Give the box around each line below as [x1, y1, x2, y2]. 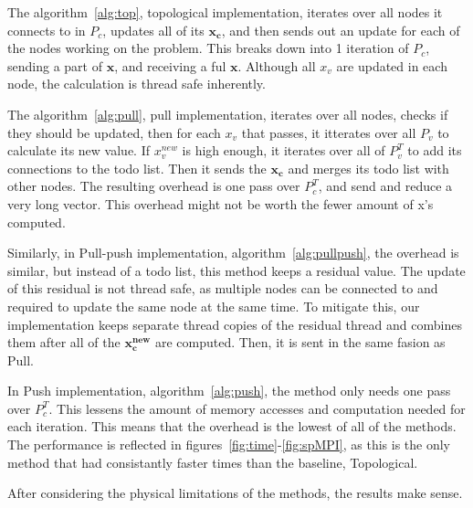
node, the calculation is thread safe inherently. [7, 74, 266, 93]
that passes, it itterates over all [241, 122, 416, 142]
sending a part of [7, 56, 102, 75]
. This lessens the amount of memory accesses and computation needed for [48, 398, 466, 418]
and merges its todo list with [288, 158, 449, 177]
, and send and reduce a [318, 176, 453, 196]
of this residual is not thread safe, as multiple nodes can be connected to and [7, 279, 438, 298]
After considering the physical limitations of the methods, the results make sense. [7, 483, 463, 503]
